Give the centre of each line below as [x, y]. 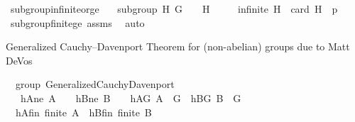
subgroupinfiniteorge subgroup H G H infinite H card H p [174, 9]
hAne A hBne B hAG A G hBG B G [131, 98]
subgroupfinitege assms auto [77, 22]
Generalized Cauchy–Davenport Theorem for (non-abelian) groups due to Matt [178, 46]
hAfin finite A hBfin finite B [83, 112]
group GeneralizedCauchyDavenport [95, 84]
